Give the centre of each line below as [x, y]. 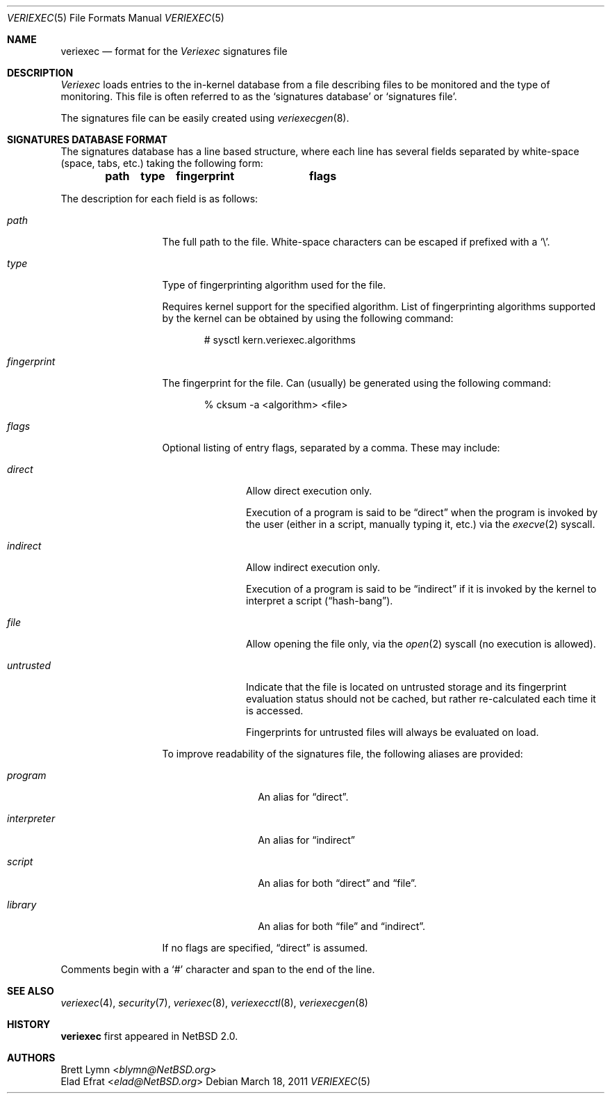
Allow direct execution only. [309, 491]
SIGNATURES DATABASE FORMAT [87, 139]
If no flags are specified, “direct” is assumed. [265, 948]
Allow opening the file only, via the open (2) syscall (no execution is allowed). [421, 644]
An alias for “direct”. [303, 797]
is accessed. [275, 711]
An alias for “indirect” [306, 840]
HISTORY [29, 1024]
